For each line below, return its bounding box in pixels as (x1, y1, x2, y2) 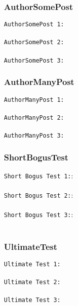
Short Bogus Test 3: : (4, 209, 73, 220)
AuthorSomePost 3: (4, 57, 64, 64)
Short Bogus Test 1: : (4, 170, 73, 180)
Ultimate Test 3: (4, 297, 61, 304)
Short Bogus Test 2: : (4, 190, 73, 200)
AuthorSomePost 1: (4, 21, 64, 28)
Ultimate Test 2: (4, 279, 61, 286)
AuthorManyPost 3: (4, 132, 64, 140)
